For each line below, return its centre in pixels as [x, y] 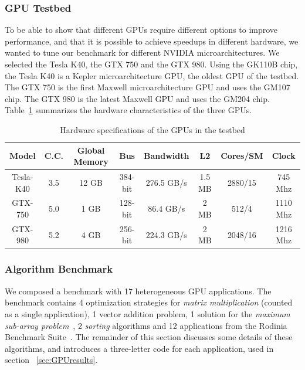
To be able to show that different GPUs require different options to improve [141, 30]
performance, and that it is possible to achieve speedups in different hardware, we [152, 41]
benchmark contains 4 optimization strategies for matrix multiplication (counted [149, 302]
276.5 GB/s [166, 182]
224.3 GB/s [166, 234]
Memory [91, 162]
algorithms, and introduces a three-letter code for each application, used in [139, 348]
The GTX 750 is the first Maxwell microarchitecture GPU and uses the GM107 [148, 87]
